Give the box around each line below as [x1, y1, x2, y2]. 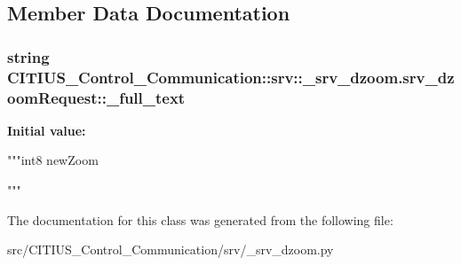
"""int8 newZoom [7, 151, 99, 169]
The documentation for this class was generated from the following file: [7, 210, 393, 229]
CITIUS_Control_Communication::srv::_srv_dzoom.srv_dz [7, 66, 455, 88]
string [7, 45, 50, 67]
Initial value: [7, 121, 86, 139]
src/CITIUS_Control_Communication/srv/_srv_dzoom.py [7, 240, 334, 259]
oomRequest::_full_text [7, 86, 186, 108]
